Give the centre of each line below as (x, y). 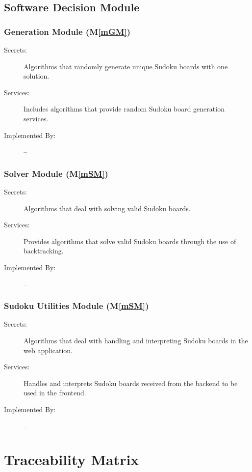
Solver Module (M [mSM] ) (56, 173)
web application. (48, 350)
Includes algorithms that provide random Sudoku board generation (124, 109)
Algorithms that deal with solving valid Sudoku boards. (107, 208)
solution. (37, 76)
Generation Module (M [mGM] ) (67, 31)
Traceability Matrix (72, 459)
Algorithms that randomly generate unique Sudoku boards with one (126, 66)
